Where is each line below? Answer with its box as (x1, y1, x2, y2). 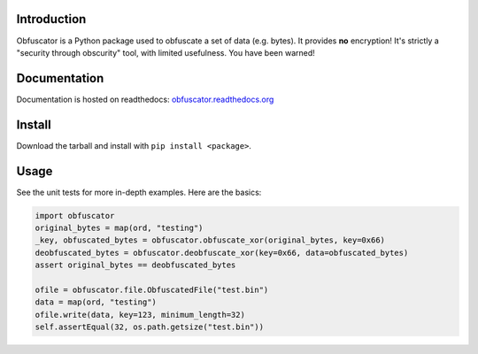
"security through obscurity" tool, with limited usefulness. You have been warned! (16, 47, 316, 58)
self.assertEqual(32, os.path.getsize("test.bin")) (35, 322, 265, 332)
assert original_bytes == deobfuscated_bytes (35, 260, 236, 270)
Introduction (16, 12, 87, 27)
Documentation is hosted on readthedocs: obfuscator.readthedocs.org (16, 94, 274, 104)
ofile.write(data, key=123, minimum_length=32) (35, 310, 245, 319)
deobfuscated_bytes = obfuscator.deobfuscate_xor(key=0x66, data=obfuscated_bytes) (35, 248, 409, 258)
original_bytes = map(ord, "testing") (35, 223, 204, 233)
